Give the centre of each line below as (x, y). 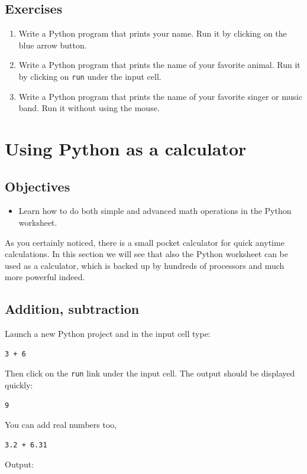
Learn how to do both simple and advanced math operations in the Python (155, 211)
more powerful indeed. (45, 277)
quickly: (19, 385)
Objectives (38, 186)
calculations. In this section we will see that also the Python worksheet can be (146, 254)
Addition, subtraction (72, 309)
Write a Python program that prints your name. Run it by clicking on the (153, 33)
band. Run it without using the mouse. (89, 108)
